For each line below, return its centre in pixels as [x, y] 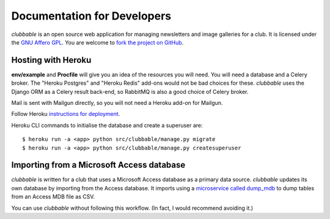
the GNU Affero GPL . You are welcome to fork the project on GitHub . [97, 42]
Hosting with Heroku [51, 60]
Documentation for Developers [91, 16]
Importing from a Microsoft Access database [98, 165]
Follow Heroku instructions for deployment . [66, 114]
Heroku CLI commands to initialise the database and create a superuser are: [107, 125]
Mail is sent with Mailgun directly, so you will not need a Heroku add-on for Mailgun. [117, 103]
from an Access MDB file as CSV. [53, 197]
